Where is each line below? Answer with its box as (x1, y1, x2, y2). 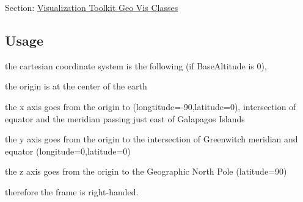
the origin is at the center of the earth (5, 80, 147, 92)
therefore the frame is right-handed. (5, 185, 139, 198)
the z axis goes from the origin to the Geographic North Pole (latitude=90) (5, 165, 287, 178)
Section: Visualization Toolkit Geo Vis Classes (5, 1, 178, 13)
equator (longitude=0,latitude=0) (5, 144, 131, 157)
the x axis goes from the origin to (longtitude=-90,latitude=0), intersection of (5, 100, 296, 113)
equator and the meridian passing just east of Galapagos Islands (5, 112, 245, 125)
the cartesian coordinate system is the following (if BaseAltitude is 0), (5, 59, 267, 72)
